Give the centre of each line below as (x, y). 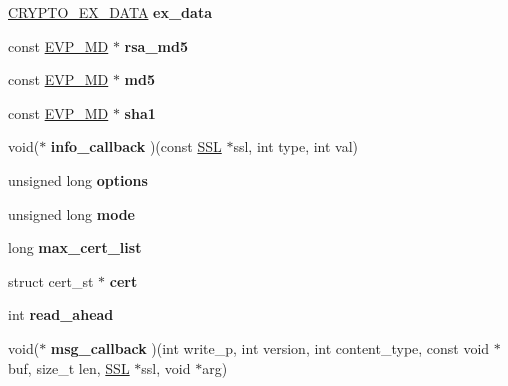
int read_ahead (61, 314)
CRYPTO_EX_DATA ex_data (110, 12)
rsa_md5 (156, 45)
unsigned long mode (71, 213)
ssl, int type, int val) (296, 146)
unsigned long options (78, 179)
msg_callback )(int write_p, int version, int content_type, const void (270, 347)
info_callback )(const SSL (136, 146)
